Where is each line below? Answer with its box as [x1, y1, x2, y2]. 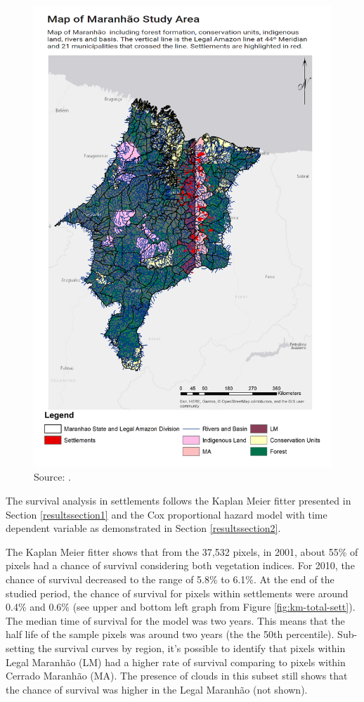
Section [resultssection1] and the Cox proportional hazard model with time [6, 507, 327, 521]
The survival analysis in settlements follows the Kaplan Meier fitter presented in [6, 493, 351, 508]
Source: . [34, 469, 71, 484]
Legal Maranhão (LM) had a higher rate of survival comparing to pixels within [6, 654, 346, 669]
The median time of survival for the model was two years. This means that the [6, 613, 345, 628]
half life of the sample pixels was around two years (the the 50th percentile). [6, 627, 334, 642]
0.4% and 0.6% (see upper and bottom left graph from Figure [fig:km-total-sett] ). [6, 599, 356, 614]
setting [6, 640, 35, 655]
